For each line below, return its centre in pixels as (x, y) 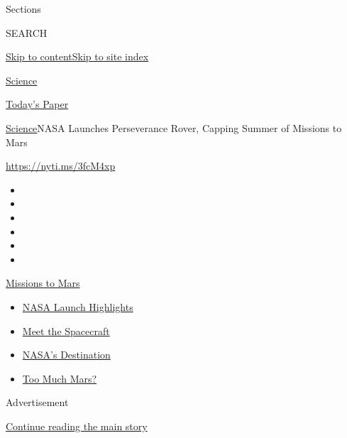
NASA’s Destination (66, 355)
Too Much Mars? (60, 378)
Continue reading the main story (77, 426)
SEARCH (27, 32)
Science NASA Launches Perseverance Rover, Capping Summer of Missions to (174, 127)
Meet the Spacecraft (66, 330)
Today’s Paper (37, 104)
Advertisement (37, 402)
